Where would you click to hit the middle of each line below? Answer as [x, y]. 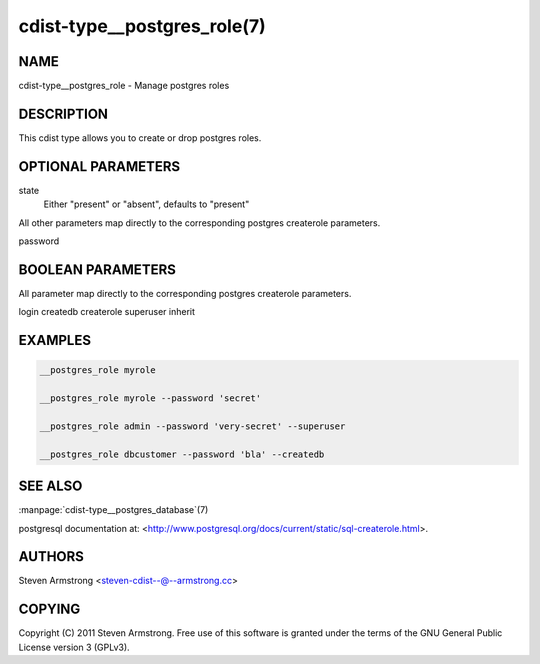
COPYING [49, 609]
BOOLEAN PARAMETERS [97, 269]
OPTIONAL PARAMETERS [99, 166]
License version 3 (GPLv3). [74, 647]
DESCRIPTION [63, 113]
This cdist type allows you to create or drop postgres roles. [140, 137]
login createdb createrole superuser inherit [106, 312]
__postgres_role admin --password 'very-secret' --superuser [192, 426]
